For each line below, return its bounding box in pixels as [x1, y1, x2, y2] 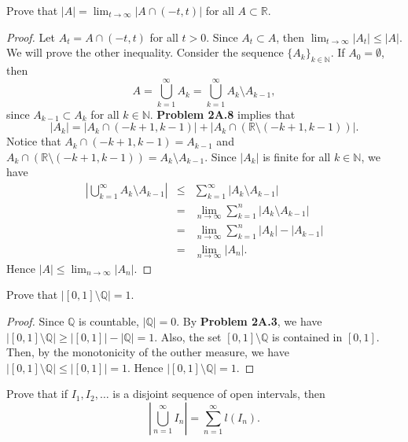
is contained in [272, 328, 343, 344]
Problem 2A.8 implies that [156, 105, 296, 122]
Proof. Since [6, 313, 64, 330]
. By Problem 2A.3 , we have [176, 313, 322, 330]
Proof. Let [6, 28, 55, 45]
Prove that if [6, 385, 68, 402]
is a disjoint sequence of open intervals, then [112, 385, 325, 402]
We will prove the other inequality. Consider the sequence [6, 44, 284, 61]
